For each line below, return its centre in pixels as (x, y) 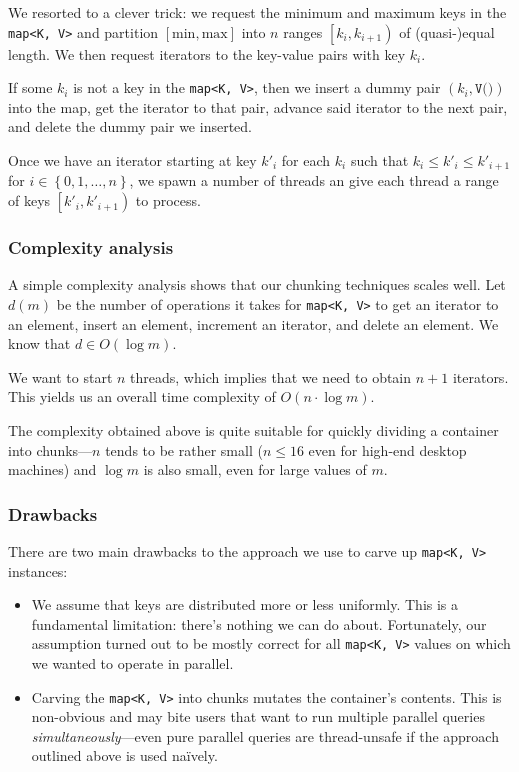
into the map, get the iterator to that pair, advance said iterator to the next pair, (258, 106)
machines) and (52, 469)
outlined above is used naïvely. (124, 755)
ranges (303, 31)
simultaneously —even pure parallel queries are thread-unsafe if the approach (265, 735)
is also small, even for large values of (255, 469)
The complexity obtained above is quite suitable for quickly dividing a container (253, 429)
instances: (38, 570)
